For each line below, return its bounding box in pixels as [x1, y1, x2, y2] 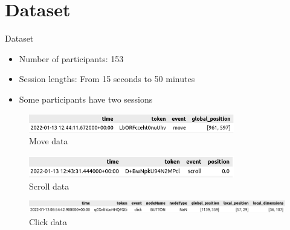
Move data [29, 135, 68, 147]
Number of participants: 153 [19, 52, 124, 65]
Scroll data [29, 179, 69, 192]
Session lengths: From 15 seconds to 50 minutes [19, 72, 195, 85]
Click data [29, 215, 67, 228]
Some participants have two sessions [19, 92, 153, 105]
